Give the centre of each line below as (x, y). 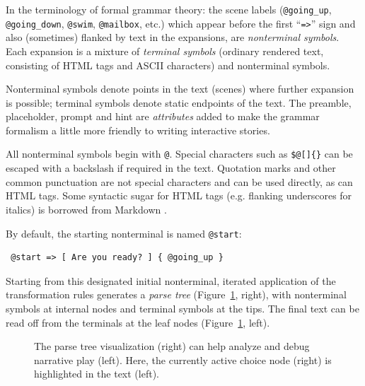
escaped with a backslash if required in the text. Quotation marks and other (171, 168)
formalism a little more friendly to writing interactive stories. (138, 130)
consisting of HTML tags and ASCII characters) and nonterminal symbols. (168, 65)
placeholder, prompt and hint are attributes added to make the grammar (163, 116)
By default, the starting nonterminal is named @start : (124, 233)
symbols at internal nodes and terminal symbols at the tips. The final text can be (182, 308)
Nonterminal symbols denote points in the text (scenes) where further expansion (180, 89)
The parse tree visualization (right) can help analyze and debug (172, 346)
